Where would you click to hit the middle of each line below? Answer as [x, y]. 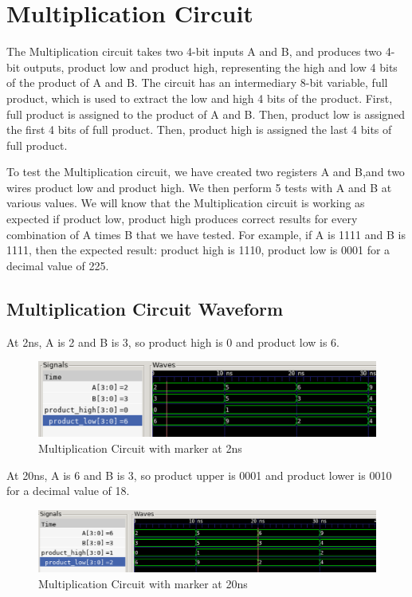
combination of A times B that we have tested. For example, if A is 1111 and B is [206, 234]
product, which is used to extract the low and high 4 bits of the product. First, [200, 98]
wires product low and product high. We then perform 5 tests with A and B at [199, 187]
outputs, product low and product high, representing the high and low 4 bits [210, 67]
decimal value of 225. [58, 265]
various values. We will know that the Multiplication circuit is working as [186, 203]
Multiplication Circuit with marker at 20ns [143, 583]
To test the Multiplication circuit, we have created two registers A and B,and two [206, 172]
